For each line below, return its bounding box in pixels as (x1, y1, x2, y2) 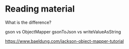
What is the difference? (5, 19, 52, 25)
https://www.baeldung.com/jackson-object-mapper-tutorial (5, 38, 124, 44)
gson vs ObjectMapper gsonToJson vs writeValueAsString (5, 29, 121, 34)
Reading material (5, 3, 75, 15)
